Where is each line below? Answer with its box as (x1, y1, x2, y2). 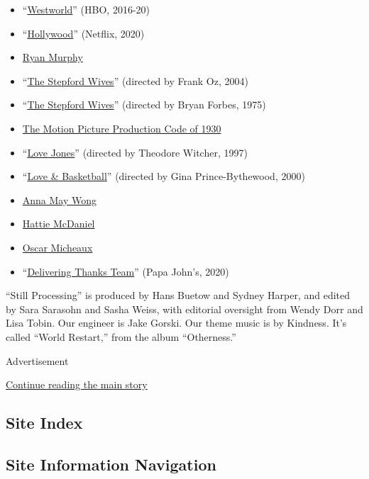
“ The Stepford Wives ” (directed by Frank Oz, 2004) (22, 73, 248, 88)
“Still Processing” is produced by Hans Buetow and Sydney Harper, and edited (6, 288, 351, 303)
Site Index (6, 412, 83, 434)
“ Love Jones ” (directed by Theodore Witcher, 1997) (22, 145, 248, 159)
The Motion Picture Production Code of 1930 (22, 120, 221, 135)
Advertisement (6, 353, 69, 368)
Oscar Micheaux (22, 239, 93, 254)
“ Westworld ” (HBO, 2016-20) (22, 2, 150, 16)
